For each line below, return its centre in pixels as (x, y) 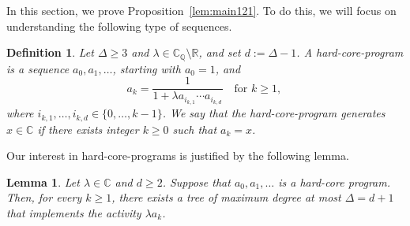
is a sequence (38, 68)
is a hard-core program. (334, 182)
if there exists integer (88, 129)
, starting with (147, 68)
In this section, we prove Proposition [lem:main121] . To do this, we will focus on (201, 10)
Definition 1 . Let (50, 52)
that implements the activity (74, 212)
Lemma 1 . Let (43, 182)
